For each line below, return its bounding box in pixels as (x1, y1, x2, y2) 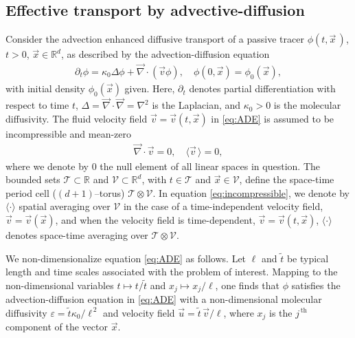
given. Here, (124, 81, 175, 96)
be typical (286, 251, 329, 265)
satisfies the (291, 277, 341, 292)
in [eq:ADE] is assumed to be (211, 111, 334, 125)
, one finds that (215, 277, 280, 292)
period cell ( (5, 185, 56, 200)
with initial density (5, 81, 85, 96)
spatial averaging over (19, 199, 111, 213)
